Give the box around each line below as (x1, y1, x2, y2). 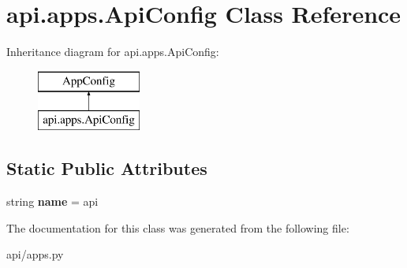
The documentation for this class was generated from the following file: (6, 219, 349, 236)
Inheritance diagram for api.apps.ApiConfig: (6, 43, 219, 60)
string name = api (6, 193, 99, 210)
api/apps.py (6, 246, 64, 262)
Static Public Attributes (6, 156, 207, 181)
